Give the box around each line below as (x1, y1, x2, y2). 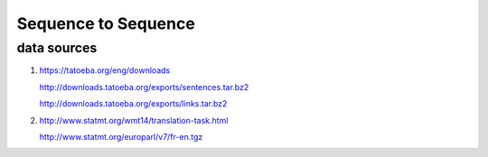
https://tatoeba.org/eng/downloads (39, 65, 171, 76)
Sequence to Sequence (16, 14, 196, 33)
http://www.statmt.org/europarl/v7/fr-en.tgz (39, 131, 203, 142)
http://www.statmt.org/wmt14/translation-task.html (39, 115, 229, 125)
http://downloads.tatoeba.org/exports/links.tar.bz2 (39, 98, 228, 109)
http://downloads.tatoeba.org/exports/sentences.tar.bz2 (39, 81, 249, 92)
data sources (16, 40, 98, 56)
